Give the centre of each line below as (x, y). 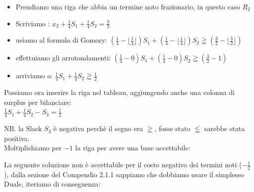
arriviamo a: (34, 75)
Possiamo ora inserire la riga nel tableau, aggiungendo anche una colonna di (119, 92)
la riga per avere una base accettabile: (133, 148)
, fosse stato (172, 128)
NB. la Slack (23, 128)
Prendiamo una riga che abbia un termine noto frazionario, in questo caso (128, 6)
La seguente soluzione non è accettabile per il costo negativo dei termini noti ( (123, 165)
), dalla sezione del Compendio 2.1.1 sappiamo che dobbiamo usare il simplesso (124, 174)
